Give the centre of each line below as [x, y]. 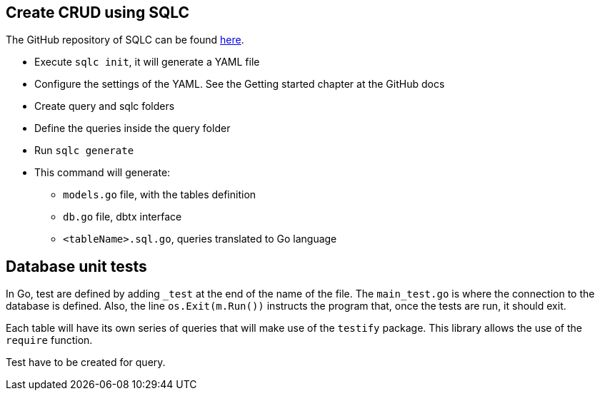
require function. [49, 340]
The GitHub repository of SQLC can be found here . [125, 40]
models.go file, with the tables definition [160, 195]
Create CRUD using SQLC [98, 12]
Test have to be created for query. [86, 362]
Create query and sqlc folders [105, 106]
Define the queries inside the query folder [132, 128]
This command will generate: [102, 173]
